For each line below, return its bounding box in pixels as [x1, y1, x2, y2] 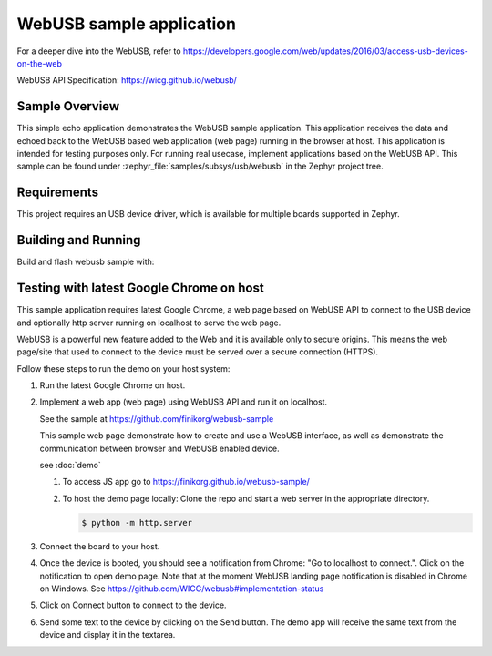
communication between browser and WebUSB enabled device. [39, 443, 280, 454]
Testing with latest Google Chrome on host [16, 281, 264, 296]
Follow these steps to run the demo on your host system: [16, 363, 231, 374]
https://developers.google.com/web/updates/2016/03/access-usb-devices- [182, 46, 468, 56]
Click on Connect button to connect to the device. [39, 600, 227, 610]
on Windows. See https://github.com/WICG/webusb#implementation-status [39, 583, 324, 594]
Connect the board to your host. [39, 540, 160, 551]
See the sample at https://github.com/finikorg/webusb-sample [39, 413, 274, 424]
